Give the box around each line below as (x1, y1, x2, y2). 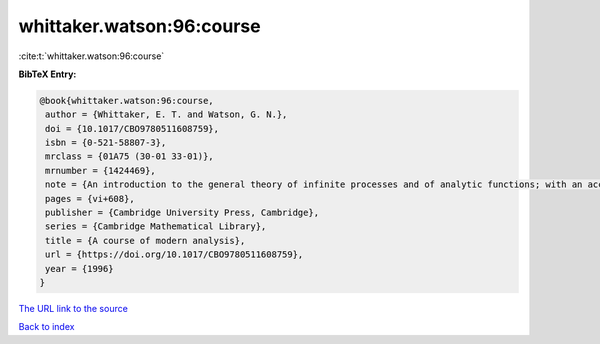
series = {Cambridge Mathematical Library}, (45, 221, 267, 232)
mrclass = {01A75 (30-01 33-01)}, (45, 151, 214, 162)
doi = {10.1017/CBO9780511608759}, (45, 123, 220, 134)
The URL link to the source (18, 302, 129, 314)
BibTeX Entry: (18, 68, 77, 80)
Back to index (18, 321, 75, 333)
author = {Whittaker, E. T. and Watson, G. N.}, (45, 109, 288, 120)
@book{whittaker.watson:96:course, (39, 95, 214, 106)
